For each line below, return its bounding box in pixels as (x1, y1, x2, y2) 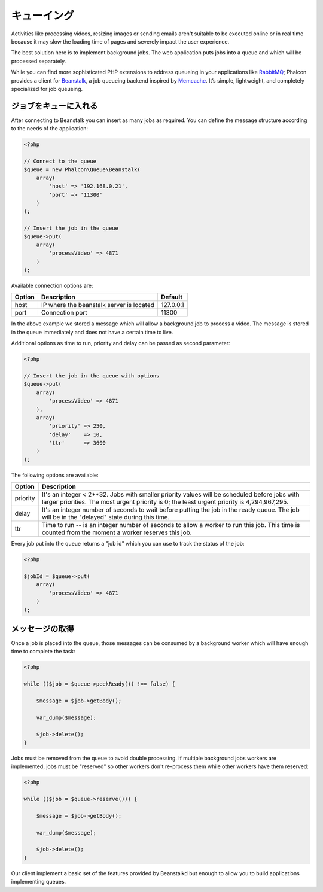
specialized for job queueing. (11, 85, 83, 92)
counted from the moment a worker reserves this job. (42, 528, 192, 537)
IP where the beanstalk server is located (41, 301, 155, 309)
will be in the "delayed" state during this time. (42, 513, 170, 522)
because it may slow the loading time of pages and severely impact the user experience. (11, 38, 230, 45)
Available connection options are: (11, 282, 93, 290)
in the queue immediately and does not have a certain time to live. (11, 328, 173, 336)
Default (161, 293, 182, 302)
